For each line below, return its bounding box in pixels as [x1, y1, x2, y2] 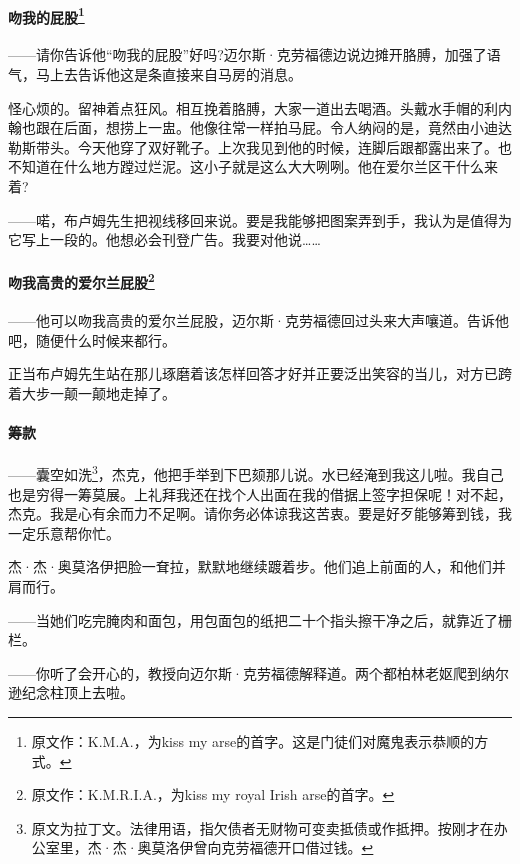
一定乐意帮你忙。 [8, 522, 120, 543]
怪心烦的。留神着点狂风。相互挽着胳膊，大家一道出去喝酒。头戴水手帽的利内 [8, 97, 512, 118]
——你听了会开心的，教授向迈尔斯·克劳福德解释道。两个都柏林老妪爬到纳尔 [8, 662, 509, 683]
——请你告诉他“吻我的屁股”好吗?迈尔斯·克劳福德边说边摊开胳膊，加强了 [8, 44, 487, 65]
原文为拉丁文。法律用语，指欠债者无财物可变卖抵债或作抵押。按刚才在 [31, 817, 494, 838]
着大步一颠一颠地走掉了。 [8, 383, 176, 404]
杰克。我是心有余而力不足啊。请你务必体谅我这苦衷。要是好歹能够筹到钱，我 [8, 503, 512, 524]
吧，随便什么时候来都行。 [8, 329, 176, 350]
